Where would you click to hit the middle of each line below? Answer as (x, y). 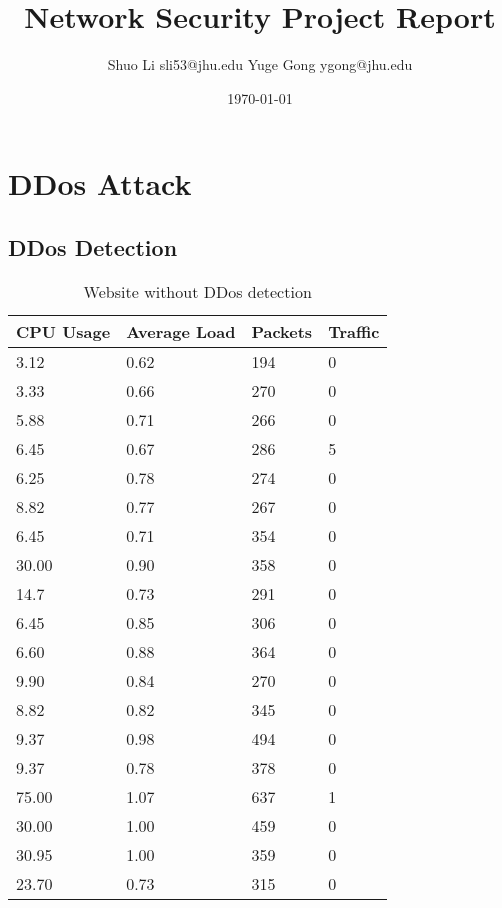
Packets (282, 331)
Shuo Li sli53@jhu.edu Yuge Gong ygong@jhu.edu (260, 64)
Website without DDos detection (197, 291)
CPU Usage (63, 331)
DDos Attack (100, 183)
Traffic (354, 331)
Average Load (181, 331)
